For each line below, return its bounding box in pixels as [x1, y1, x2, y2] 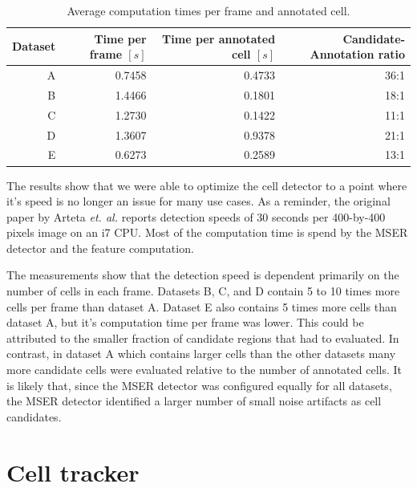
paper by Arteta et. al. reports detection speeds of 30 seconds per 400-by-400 [6, 208, 386, 225]
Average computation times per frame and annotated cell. [67, 2, 350, 18]
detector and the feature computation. [6, 239, 194, 256]
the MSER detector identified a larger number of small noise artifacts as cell [6, 392, 382, 409]
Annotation [310, 46, 374, 63]
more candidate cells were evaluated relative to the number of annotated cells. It [6, 361, 402, 378]
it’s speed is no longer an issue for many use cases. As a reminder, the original [6, 193, 391, 209]
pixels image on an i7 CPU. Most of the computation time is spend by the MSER [6, 224, 408, 241]
